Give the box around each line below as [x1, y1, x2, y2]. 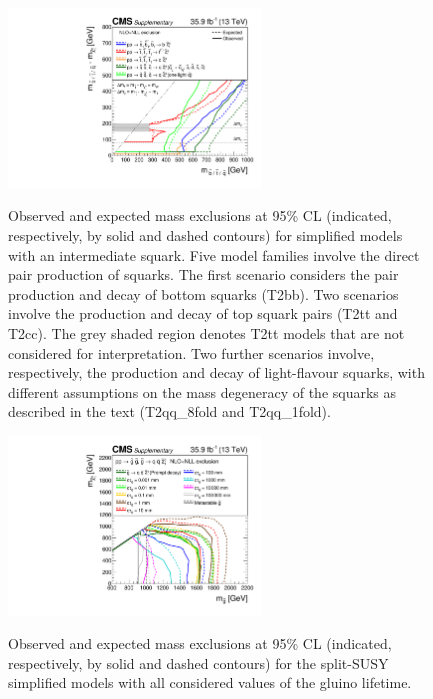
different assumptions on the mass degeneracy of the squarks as [8, 381, 397, 402]
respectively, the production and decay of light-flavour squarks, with [8, 362, 425, 383]
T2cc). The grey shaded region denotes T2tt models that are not [8, 322, 405, 343]
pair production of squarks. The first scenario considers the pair [8, 264, 399, 285]
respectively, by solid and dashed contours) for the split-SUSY [8, 652, 389, 673]
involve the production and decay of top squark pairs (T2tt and [8, 303, 398, 324]
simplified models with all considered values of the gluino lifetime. [8, 672, 412, 693]
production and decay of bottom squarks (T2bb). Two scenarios [8, 283, 399, 304]
